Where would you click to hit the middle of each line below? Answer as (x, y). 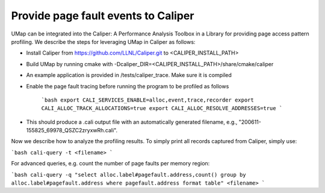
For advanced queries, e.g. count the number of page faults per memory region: (110, 164)
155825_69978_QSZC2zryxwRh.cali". (72, 130)
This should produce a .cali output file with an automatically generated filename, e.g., (132, 122)
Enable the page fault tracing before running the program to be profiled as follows (128, 86)
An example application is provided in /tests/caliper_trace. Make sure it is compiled (129, 75)
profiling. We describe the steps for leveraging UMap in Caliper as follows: (103, 41)
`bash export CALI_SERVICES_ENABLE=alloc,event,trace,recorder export (147, 100)
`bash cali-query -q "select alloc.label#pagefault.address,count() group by (128, 175)
